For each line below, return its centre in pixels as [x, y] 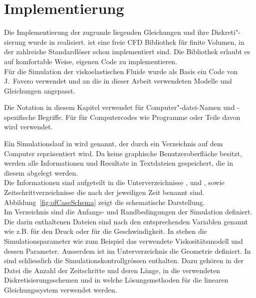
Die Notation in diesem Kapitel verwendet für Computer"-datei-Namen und [120, 107]
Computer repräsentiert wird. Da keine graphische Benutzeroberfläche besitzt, [123, 153]
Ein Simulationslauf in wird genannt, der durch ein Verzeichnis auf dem [114, 144]
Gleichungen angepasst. [40, 90]
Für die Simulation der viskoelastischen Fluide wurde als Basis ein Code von [121, 71]
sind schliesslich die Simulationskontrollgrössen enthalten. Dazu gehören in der [124, 260]
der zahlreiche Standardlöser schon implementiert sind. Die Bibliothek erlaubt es [127, 51]
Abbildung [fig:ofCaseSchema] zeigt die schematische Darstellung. [105, 202]
